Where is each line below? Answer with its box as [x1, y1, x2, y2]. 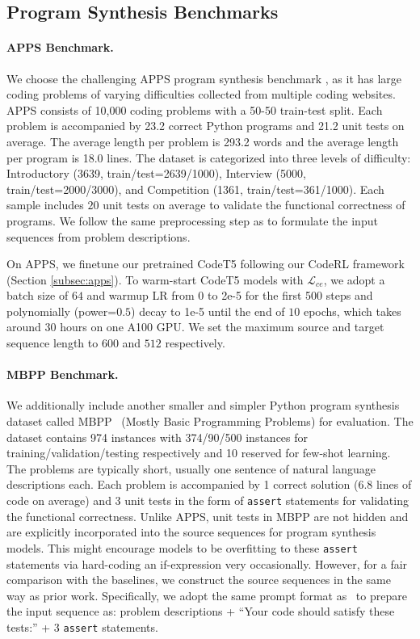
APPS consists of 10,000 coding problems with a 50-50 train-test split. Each [6, 101, 383, 118]
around [6, 318, 41, 335]
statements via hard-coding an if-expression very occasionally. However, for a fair [6, 555, 408, 572]
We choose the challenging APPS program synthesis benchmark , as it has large [6, 69, 402, 86]
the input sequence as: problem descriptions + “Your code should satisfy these [6, 603, 395, 620]
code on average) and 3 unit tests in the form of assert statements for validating [6, 492, 409, 509]
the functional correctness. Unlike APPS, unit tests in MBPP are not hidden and [6, 507, 409, 524]
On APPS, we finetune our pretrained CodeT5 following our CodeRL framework [6, 255, 405, 272]
